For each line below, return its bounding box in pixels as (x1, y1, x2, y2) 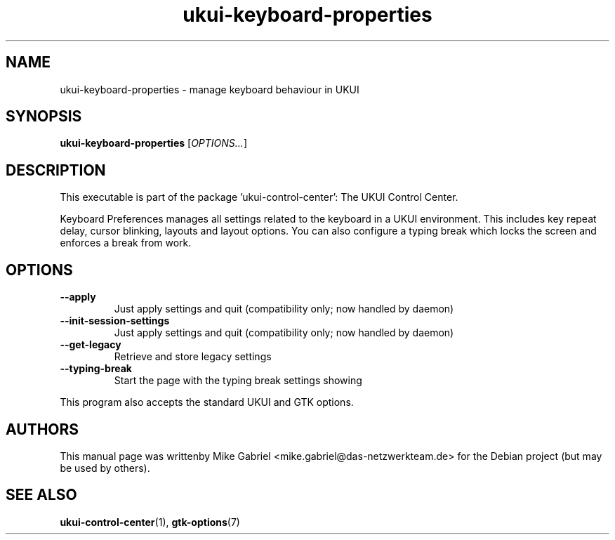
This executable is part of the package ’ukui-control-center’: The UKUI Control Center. (60, 191, 458, 204)
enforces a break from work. (60, 237, 192, 249)
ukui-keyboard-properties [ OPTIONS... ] (60, 137, 247, 150)
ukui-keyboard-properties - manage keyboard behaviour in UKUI (60, 83, 359, 96)
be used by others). (60, 461, 150, 474)
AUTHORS (6, 420, 79, 438)
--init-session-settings (60, 315, 170, 327)
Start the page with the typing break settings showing (114, 374, 362, 387)
